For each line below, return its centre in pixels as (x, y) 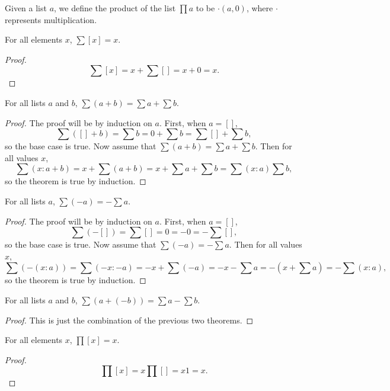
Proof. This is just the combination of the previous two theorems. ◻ (129, 320)
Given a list (26, 8)
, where (260, 8)
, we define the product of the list (115, 8)
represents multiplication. (51, 19)
